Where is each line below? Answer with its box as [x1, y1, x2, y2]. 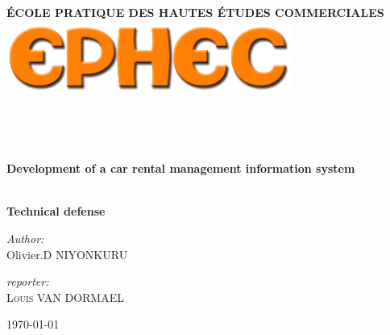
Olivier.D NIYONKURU [6, 245, 128, 262]
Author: [6, 229, 44, 246]
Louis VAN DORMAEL [6, 288, 124, 305]
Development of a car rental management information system [6, 160, 355, 177]
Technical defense [6, 203, 106, 220]
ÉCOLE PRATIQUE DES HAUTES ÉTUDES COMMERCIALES [6, 4, 384, 20]
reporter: [6, 273, 49, 290]
